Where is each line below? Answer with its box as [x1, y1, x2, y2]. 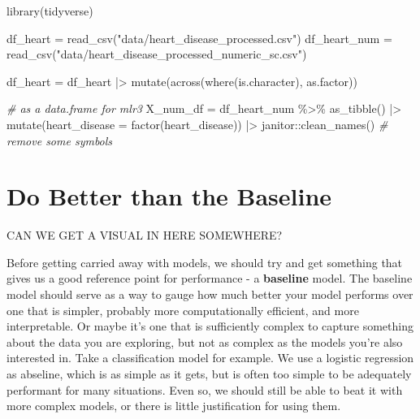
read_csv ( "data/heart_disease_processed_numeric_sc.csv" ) [6, 45, 307, 63]
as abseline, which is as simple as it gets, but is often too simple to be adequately [6, 365, 412, 382]
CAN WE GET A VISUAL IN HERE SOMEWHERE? [6, 227, 283, 244]
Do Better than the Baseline [6, 179, 332, 213]
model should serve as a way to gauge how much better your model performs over [6, 286, 414, 303]
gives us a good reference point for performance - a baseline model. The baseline [6, 270, 413, 287]
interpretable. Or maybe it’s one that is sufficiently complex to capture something [6, 317, 414, 335]
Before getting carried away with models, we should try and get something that [6, 253, 403, 270]
